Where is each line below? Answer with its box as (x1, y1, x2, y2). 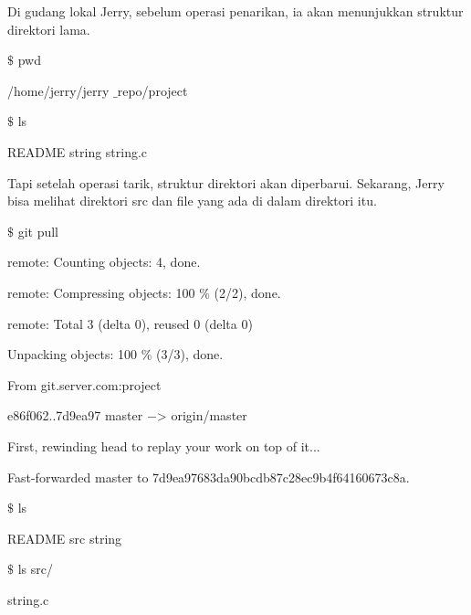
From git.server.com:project (7, 375, 162, 394)
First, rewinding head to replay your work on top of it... (7, 436, 320, 455)
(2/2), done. (214, 282, 281, 302)
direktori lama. (7, 19, 90, 38)
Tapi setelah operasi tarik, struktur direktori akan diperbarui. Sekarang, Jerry (7, 173, 445, 192)
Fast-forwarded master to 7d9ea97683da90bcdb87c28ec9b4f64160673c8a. (7, 467, 410, 486)
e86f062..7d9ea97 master (7, 406, 143, 425)
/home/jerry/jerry (7, 80, 110, 100)
